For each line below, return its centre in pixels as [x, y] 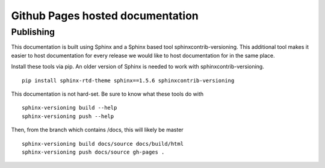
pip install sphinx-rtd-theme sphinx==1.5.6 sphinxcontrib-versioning [128, 80]
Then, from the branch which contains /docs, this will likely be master [97, 130]
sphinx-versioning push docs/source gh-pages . [93, 152]
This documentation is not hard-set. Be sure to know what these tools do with [107, 94]
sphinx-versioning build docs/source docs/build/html [103, 144]
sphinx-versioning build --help [70, 108]
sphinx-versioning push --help [68, 116]
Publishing [33, 32]
